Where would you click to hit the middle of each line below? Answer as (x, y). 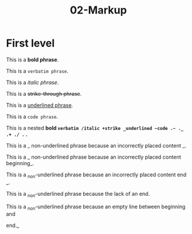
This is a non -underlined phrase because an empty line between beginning (96, 207)
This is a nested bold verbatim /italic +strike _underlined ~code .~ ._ (95, 128)
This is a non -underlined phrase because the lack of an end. (78, 194)
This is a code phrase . (32, 116)
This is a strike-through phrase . (44, 93)
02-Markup (98, 10)
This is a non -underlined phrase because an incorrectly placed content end (96, 175)
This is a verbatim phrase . (37, 71)
